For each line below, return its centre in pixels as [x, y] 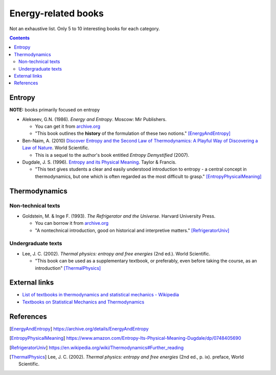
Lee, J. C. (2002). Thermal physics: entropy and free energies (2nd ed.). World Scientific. [116, 253]
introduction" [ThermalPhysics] [68, 268]
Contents [20, 38]
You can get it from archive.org [68, 126]
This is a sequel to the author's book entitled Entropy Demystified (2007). [112, 155]
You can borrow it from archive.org [72, 223]
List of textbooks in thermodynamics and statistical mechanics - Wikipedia [101, 295]
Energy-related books [57, 13]
